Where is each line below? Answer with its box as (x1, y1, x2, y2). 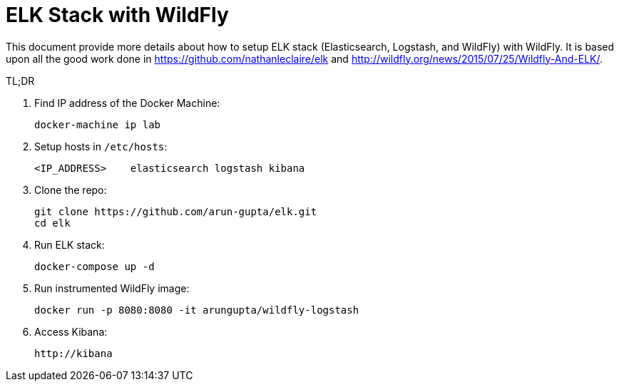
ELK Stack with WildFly (6, 3, 229, 27)
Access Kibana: (34, 325, 108, 338)
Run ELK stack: (34, 238, 105, 251)
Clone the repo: (34, 183, 107, 196)
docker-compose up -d (34, 260, 155, 272)
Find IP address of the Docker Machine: (34, 96, 220, 109)
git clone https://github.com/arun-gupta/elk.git (34, 205, 317, 217)
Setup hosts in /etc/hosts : (34, 140, 168, 153)
